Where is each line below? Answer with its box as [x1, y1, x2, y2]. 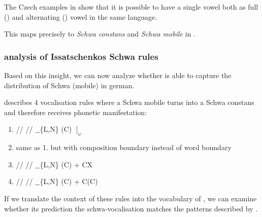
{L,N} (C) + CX [40, 159, 93, 169]
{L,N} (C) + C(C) [40, 176, 98, 187]
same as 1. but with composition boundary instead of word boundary [16, 142, 232, 153]
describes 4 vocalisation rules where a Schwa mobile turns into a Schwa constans [4, 97, 254, 107]
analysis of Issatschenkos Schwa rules [4, 50, 158, 62]
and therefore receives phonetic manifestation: [4, 106, 147, 117]
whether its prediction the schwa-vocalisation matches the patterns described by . [4, 203, 258, 213]
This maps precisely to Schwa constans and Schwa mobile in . [4, 28, 195, 39]
